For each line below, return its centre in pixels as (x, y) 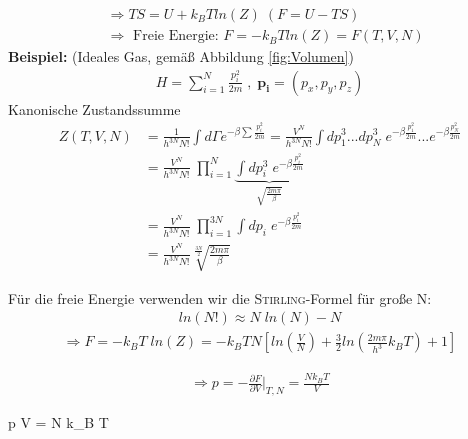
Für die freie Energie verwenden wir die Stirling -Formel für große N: (220, 297)
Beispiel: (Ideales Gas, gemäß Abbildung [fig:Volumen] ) (181, 56)
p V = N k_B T (58, 421)
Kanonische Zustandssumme (94, 108)
